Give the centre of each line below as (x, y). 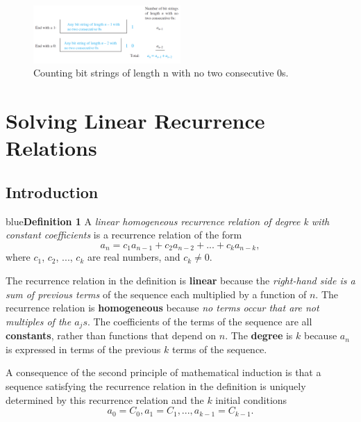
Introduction (52, 192)
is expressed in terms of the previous (83, 349)
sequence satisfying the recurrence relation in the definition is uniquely (156, 386)
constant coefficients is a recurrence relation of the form (124, 235)
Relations (51, 148)
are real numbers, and (134, 257)
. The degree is (259, 335)
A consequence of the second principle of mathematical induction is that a (163, 372)
